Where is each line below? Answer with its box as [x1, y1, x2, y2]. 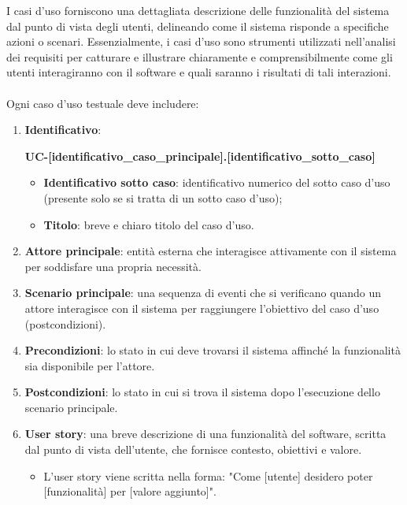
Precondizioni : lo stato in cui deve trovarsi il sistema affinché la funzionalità [24, 342, 401, 358]
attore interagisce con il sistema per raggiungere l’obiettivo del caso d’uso [24, 299, 379, 316]
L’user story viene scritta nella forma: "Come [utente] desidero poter [43, 467, 373, 484]
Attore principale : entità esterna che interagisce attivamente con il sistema [24, 243, 397, 259]
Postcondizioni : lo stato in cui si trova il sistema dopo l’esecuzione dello [24, 384, 380, 400]
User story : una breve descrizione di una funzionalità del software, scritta [24, 425, 387, 442]
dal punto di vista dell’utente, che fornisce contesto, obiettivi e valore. [24, 441, 362, 458]
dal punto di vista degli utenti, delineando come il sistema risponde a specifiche [6, 17, 389, 34]
